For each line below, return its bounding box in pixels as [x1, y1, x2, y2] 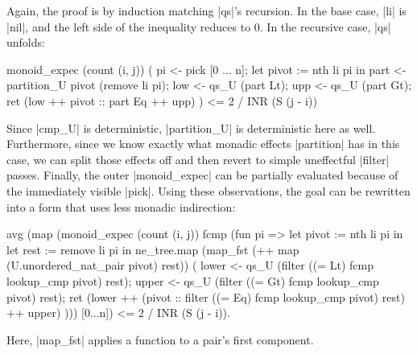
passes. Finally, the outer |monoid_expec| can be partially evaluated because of [6, 167, 398, 183]
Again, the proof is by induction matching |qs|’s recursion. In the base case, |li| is [6, 2, 407, 19]
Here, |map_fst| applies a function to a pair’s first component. [6, 331, 314, 348]
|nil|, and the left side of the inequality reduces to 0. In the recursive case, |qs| [6, 18, 391, 35]
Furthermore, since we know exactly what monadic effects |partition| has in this [6, 135, 400, 152]
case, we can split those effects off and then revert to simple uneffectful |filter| [6, 150, 390, 167]
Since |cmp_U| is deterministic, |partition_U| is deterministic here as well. [6, 119, 376, 136]
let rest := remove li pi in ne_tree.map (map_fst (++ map [6, 241, 299, 257]
